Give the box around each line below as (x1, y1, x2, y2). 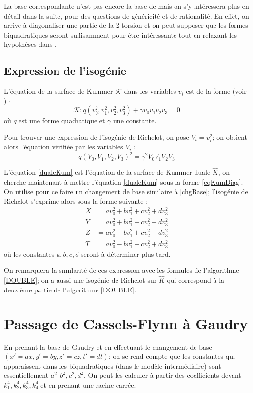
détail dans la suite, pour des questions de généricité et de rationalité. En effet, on (4, 10, 249, 21)
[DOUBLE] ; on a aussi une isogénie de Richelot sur (4, 275, 157, 285)
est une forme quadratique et (19, 115, 105, 125)
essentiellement (4, 370, 49, 380)
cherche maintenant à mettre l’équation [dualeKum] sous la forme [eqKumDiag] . (4, 177, 243, 187)
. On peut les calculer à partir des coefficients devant (84, 370, 241, 380)
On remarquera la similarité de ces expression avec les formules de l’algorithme (4, 265, 239, 275)
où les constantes (4, 248, 55, 259)
